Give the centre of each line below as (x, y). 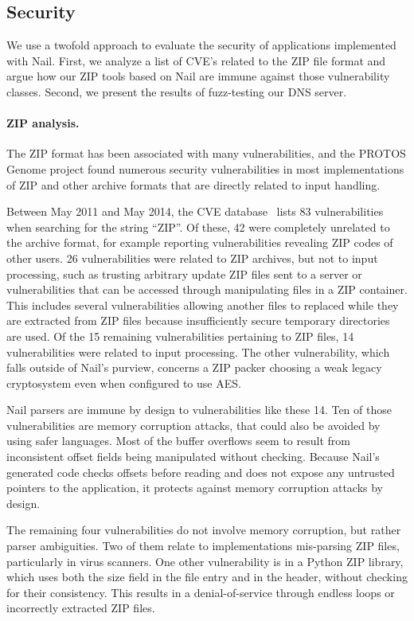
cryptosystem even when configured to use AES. (124, 383)
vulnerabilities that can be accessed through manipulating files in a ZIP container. (207, 289)
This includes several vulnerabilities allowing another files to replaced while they (203, 305)
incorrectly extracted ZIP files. (81, 608)
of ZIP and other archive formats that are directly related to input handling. (193, 184)
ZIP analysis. (43, 123)
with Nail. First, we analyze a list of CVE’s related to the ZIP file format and (196, 60)
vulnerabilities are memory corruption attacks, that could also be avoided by (193, 425)
